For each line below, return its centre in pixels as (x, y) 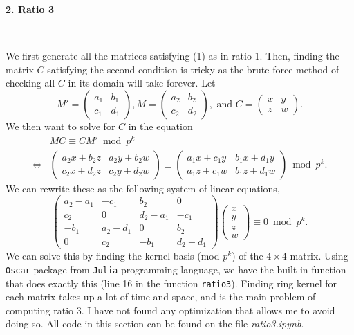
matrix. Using (319, 256)
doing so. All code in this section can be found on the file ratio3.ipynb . (155, 324)
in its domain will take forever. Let (142, 83)
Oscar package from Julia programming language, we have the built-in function (176, 269)
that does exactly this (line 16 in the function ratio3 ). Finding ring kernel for (171, 283)
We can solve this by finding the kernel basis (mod (113, 256)
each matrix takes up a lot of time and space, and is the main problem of (161, 297)
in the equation (160, 126)
